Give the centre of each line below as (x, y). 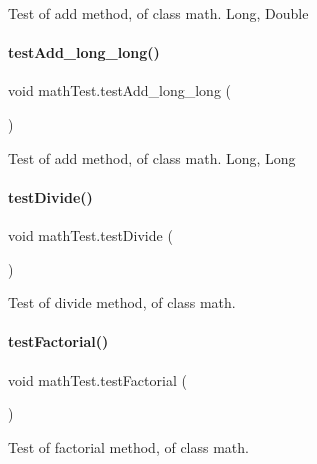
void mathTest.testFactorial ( (97, 379)
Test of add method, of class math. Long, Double (158, 13)
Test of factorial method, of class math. (128, 446)
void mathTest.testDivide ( (90, 234)
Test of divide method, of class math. (122, 302)
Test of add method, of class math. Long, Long (152, 157)
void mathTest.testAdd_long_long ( (120, 90)
